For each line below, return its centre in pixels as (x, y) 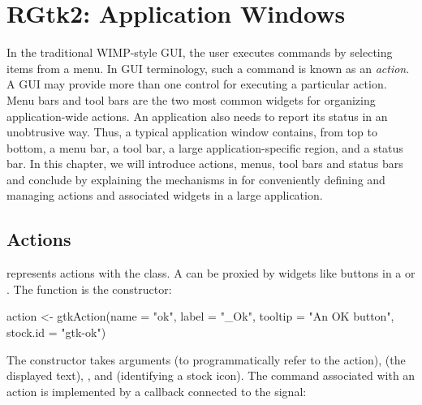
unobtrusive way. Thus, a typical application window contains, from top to (192, 132)
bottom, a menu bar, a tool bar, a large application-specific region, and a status (205, 147)
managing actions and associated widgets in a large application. (165, 195)
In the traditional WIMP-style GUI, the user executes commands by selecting (200, 52)
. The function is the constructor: (89, 289)
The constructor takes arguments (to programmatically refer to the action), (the (206, 359)
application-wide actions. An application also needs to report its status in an (197, 116)
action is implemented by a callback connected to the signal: (157, 391)
